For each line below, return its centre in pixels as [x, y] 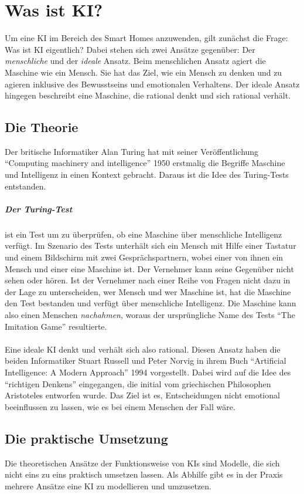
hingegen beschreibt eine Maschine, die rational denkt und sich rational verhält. [148, 95]
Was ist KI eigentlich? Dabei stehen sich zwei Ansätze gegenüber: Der [130, 49]
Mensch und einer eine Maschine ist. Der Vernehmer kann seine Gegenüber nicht [149, 268]
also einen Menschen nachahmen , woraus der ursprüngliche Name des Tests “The [150, 314]
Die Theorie [42, 127]
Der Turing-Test [39, 209]
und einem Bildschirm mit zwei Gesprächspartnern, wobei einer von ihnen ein [144, 257]
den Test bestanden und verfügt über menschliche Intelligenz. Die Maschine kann [151, 303]
